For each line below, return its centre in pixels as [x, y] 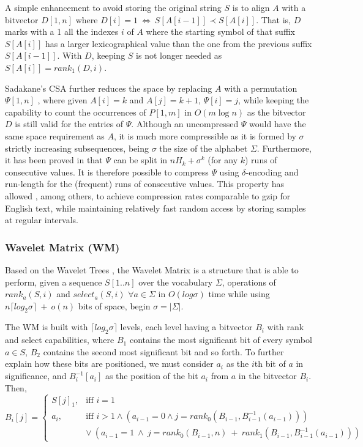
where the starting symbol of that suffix [220, 31]
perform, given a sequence [54, 282]
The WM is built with [47, 327]
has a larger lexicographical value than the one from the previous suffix [178, 43]
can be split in [140, 160]
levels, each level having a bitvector [186, 327]
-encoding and [272, 172]
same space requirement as [55, 135]
